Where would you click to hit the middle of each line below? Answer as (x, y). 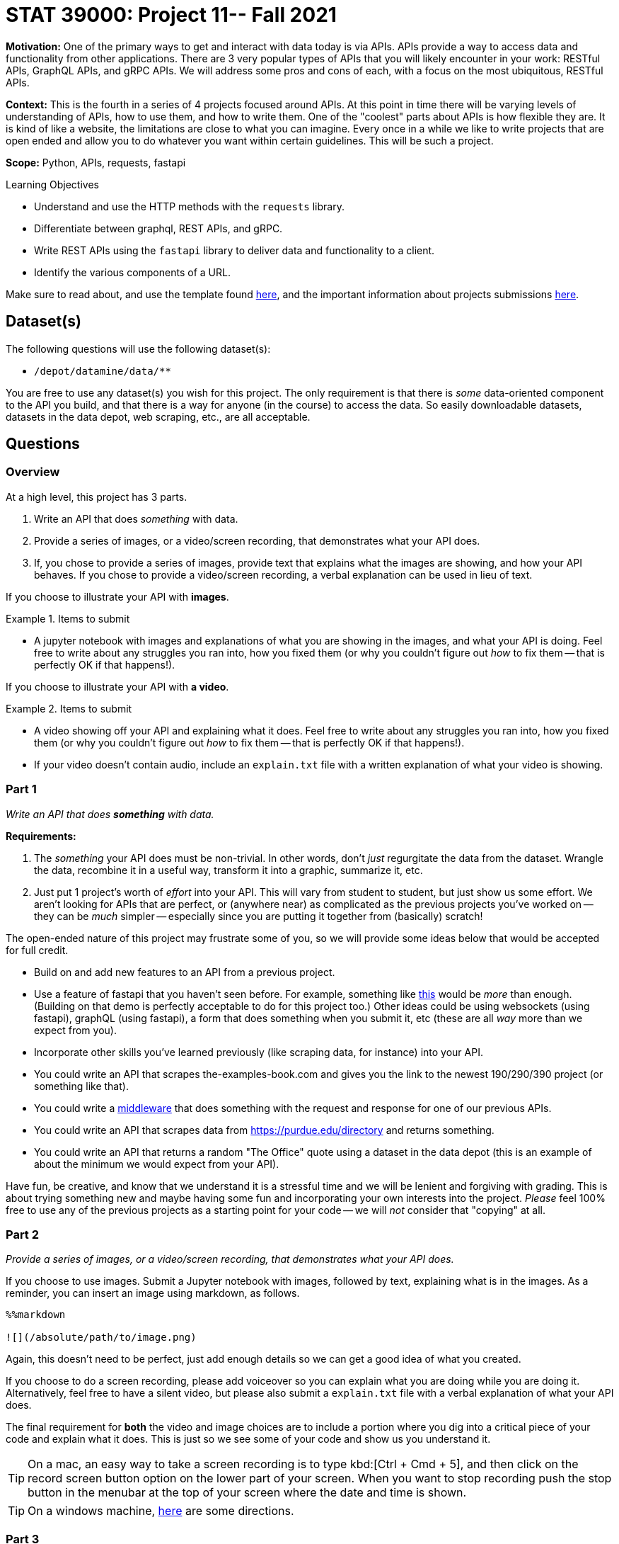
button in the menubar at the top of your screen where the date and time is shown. (247, 1493)
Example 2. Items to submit (69, 708)
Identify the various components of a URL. (132, 272)
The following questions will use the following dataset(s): (138, 348)
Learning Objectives (52, 184)
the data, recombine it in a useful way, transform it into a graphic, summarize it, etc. (228, 870)
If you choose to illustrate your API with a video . (117, 686)
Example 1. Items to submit (68, 618)
